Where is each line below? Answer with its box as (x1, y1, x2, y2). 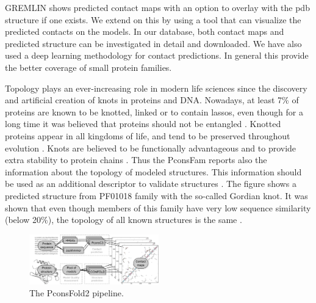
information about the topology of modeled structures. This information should (5, 165, 302, 178)
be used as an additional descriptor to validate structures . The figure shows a (5, 177, 296, 190)
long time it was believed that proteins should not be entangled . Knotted (5, 117, 281, 130)
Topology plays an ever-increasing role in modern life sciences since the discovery (5, 81, 307, 94)
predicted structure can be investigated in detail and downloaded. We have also (5, 37, 302, 49)
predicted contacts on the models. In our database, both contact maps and (5, 25, 284, 38)
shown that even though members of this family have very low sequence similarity (5, 201, 311, 214)
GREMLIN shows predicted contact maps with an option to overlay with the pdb (5, 1, 310, 13)
